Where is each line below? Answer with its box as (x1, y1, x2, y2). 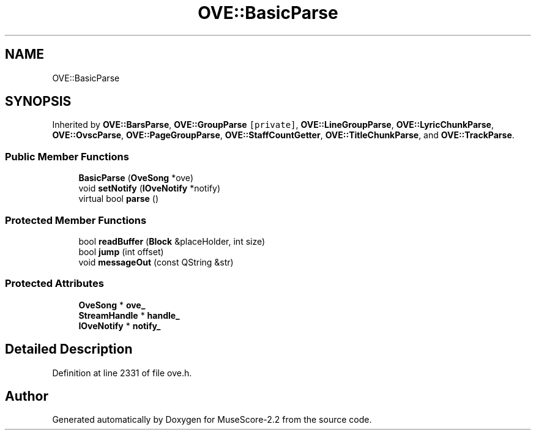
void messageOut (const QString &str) (78, 256, 234, 267)
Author (5, 388, 48, 404)
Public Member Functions (5, 150, 129, 163)
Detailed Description (5, 341, 133, 357)
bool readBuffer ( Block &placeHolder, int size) (78, 236, 266, 247)
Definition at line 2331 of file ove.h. (52, 367, 192, 378)
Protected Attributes (5, 277, 104, 290)
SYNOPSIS (5, 94, 72, 110)
